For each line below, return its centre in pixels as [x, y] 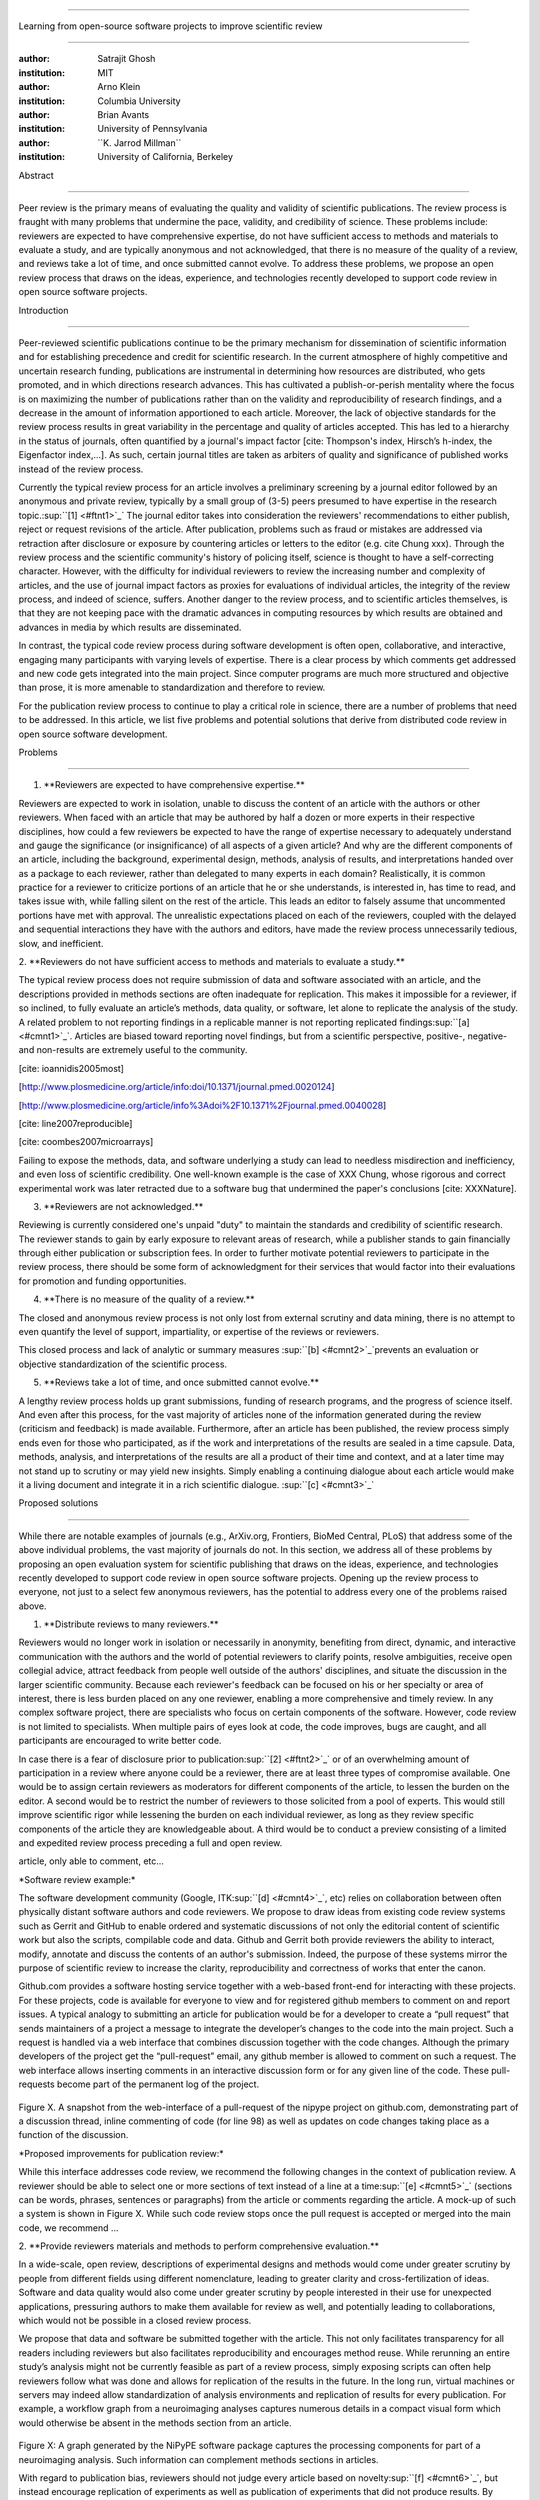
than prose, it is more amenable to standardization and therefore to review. [172, 687]
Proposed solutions [58, 1503]
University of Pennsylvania [152, 129]
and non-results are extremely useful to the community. [133, 1050]
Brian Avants [123, 114]
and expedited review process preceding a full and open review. [150, 1842]
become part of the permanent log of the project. [158, 2084]
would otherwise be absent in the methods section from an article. [155, 2422]
